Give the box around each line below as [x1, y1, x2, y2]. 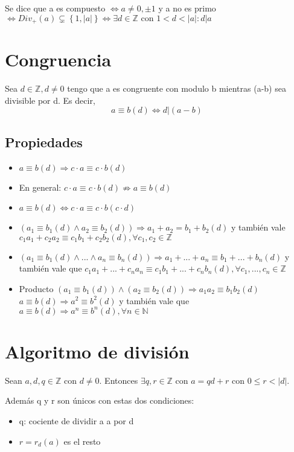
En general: [19, 180, 62, 193]
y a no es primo [158, 2, 216, 14]
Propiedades [5, 132, 83, 151]
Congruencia [5, 47, 112, 72]
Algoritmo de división [5, 339, 190, 363]
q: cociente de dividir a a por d [19, 414, 134, 427]
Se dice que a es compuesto [5, 2, 106, 14]
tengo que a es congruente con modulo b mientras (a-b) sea [67, 82, 286, 95]
